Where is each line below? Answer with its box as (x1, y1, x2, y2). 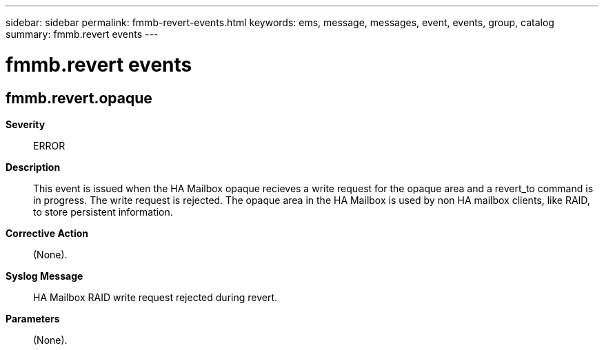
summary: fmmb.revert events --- (6, 28, 159, 40)
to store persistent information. (33, 205, 173, 218)
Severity (6, 118, 46, 130)
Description (6, 161, 61, 173)
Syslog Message (6, 269, 83, 282)
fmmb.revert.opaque (6, 89, 152, 107)
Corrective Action (6, 227, 88, 239)
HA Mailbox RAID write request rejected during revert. (33, 291, 278, 303)
